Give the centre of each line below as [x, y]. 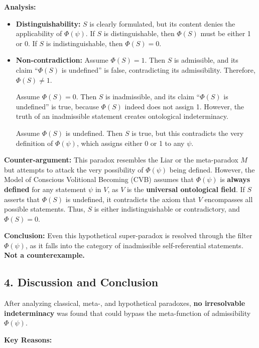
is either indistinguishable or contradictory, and [167, 209]
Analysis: [20, 7]
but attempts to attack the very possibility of [74, 169]
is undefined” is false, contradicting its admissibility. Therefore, [158, 69]
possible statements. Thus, [45, 209]
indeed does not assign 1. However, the [184, 106]
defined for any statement [45, 189]
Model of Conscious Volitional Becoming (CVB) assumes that [99, 179]
